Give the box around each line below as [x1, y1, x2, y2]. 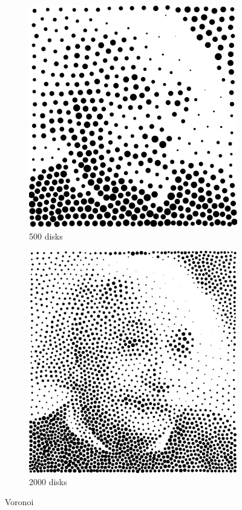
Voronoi [5, 495, 34, 508]
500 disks [29, 229, 63, 242]
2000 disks [29, 475, 67, 488]
